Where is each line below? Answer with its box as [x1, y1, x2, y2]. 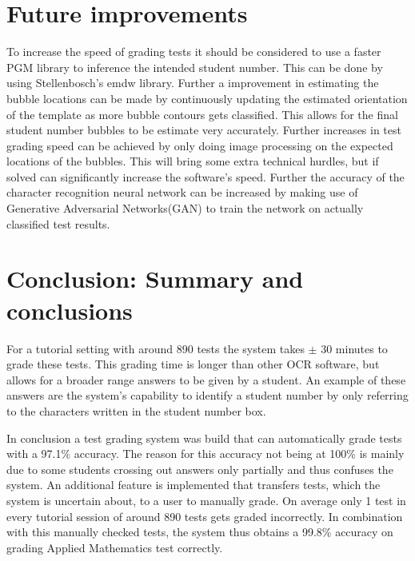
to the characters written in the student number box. [6, 402, 266, 419]
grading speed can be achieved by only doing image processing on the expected [6, 137, 393, 153]
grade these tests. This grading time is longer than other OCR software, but [6, 356, 380, 372]
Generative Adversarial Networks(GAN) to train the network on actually [6, 200, 364, 217]
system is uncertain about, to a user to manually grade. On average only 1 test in [6, 491, 406, 508]
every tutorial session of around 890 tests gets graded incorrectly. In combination [6, 507, 403, 524]
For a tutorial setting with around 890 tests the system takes [6, 340, 305, 356]
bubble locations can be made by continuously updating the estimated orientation [6, 90, 408, 106]
